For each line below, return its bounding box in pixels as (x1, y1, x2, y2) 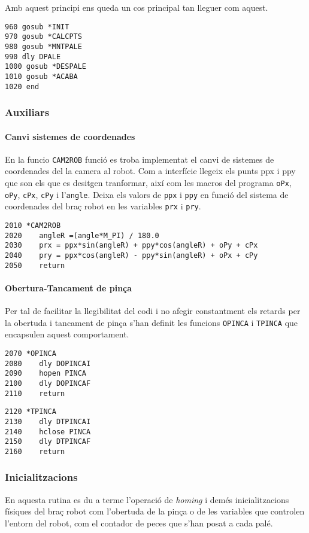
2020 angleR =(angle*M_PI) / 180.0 (5, 231, 159, 240)
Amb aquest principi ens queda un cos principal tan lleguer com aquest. (5, 1, 268, 13)
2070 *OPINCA (5, 349, 56, 358)
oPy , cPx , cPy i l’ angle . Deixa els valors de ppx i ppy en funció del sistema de (5, 188, 289, 200)
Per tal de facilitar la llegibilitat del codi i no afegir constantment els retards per (5, 304, 301, 317)
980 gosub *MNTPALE (5, 42, 82, 51)
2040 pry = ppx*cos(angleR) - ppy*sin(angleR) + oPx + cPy (5, 251, 258, 260)
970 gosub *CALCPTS (5, 32, 82, 41)
